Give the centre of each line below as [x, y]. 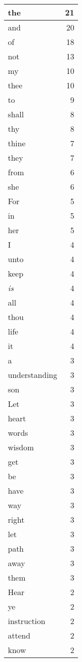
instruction [27, 621]
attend [19, 635]
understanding [33, 375]
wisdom [21, 447]
